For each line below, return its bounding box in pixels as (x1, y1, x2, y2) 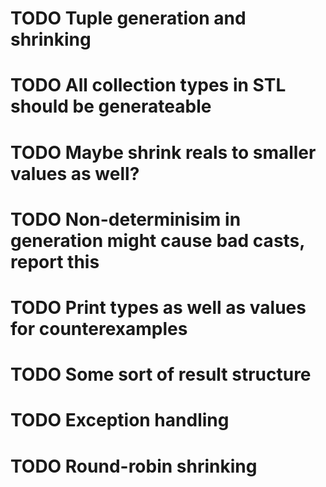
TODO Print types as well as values (10, 296, 307, 319)
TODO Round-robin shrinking (10, 455, 258, 477)
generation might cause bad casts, (10, 229, 305, 252)
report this (10, 250, 100, 273)
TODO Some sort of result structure (10, 363, 312, 386)
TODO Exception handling (10, 409, 230, 432)
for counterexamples (10, 317, 188, 340)
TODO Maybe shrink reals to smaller (10, 141, 317, 164)
